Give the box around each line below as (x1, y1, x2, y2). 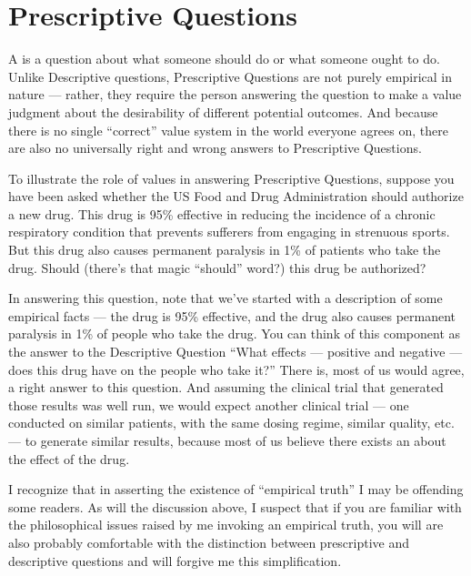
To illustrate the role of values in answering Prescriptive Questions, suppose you (8, 168, 455, 187)
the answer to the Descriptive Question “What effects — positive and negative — (8, 342, 463, 361)
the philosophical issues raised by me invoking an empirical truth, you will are (8, 515, 444, 534)
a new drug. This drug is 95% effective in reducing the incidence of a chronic (8, 204, 436, 223)
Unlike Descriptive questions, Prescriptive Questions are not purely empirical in (8, 66, 452, 86)
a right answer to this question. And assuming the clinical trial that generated (8, 378, 444, 397)
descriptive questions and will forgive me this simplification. (8, 551, 342, 570)
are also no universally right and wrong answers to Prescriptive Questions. (8, 138, 422, 157)
